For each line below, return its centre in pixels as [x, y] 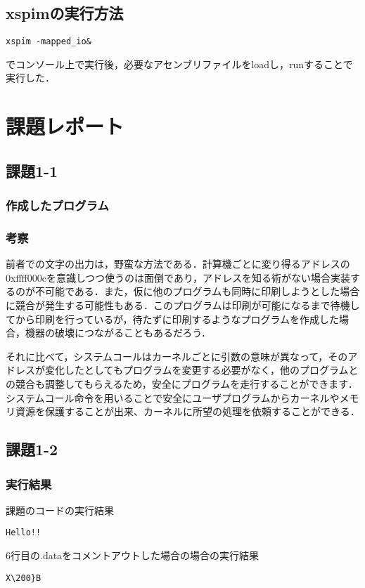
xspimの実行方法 [65, 13]
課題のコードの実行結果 [60, 510]
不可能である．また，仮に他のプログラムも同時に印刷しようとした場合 [197, 291]
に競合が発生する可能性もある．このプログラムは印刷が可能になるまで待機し [183, 305]
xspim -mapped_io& [49, 42]
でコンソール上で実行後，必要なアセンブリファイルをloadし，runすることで [179, 64]
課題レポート [65, 126]
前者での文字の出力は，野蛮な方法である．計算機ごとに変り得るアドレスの [178, 264]
